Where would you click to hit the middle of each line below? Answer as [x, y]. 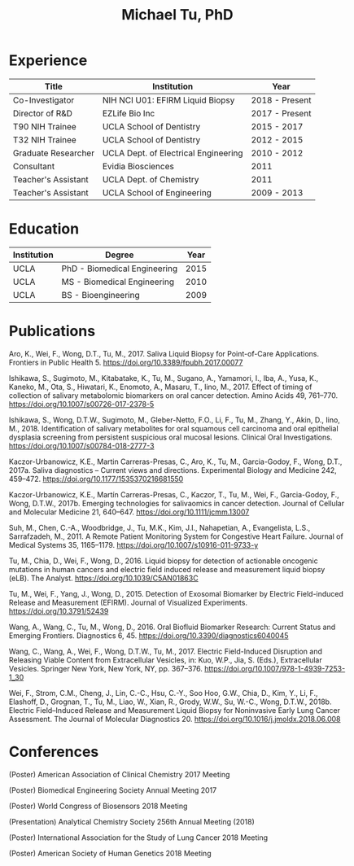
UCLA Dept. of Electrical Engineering [173, 153]
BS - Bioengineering [101, 295]
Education [44, 229]
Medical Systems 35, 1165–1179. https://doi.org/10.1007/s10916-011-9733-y [133, 545]
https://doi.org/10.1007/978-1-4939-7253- [275, 668]
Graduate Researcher [54, 153]
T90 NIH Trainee [45, 126]
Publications [52, 331]
